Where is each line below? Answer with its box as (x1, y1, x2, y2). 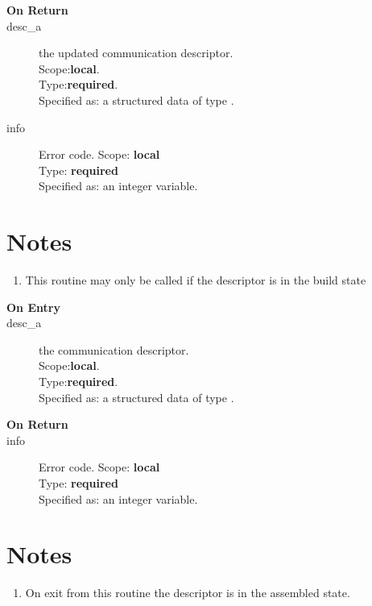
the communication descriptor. (39, 341, 189, 358)
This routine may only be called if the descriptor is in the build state (25, 272, 366, 288)
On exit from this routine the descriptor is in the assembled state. (25, 584, 350, 601)
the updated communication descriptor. (39, 44, 234, 61)
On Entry (6, 298, 60, 315)
